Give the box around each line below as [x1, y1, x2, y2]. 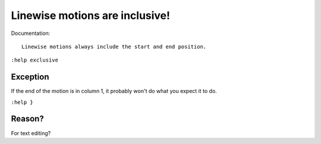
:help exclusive [11, 57, 59, 63]
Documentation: [11, 30, 51, 37]
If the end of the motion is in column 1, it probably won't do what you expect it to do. [11, 88, 217, 95]
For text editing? [11, 129, 51, 136]
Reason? [11, 114, 44, 124]
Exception [11, 72, 49, 82]
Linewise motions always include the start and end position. [21, 43, 207, 50]
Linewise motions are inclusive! [11, 9, 171, 22]
